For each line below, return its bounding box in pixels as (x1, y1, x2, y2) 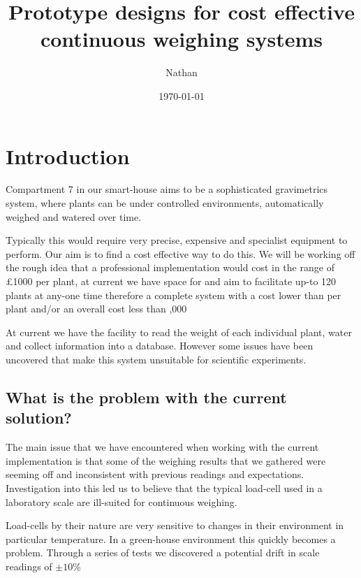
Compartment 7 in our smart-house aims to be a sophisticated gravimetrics (6, 182, 328, 196)
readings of (6, 558, 52, 573)
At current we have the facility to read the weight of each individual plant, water (6, 324, 352, 339)
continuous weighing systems (40, 24, 323, 53)
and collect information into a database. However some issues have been (6, 338, 314, 353)
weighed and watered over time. (6, 209, 142, 224)
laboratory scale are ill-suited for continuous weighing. (6, 494, 237, 509)
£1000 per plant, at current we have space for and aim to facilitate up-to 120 (6, 274, 337, 288)
